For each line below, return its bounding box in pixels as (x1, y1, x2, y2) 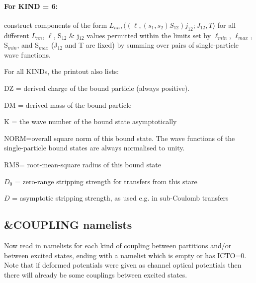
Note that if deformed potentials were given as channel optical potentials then (4, 260, 242, 270)
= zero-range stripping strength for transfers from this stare (14, 176, 197, 186)
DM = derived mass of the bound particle (4, 99, 132, 110)
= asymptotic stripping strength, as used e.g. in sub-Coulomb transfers (12, 193, 229, 203)
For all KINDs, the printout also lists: (4, 66, 119, 76)
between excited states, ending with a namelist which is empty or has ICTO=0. (4, 250, 247, 260)
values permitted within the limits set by (86, 30, 211, 40)
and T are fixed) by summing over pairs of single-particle (65, 40, 239, 50)
